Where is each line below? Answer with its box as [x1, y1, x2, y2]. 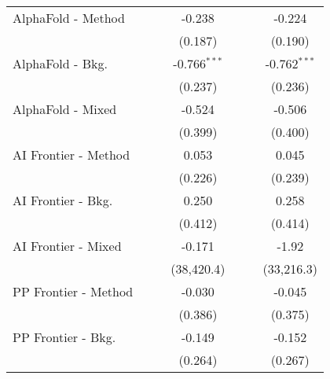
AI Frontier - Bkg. [13, 191, 113, 209]
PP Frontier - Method [13, 282, 134, 300]
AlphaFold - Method [13, 9, 125, 27]
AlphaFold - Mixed [13, 100, 117, 118]
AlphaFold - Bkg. [13, 54, 108, 72]
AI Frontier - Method [13, 145, 130, 164]
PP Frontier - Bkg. [13, 328, 116, 346]
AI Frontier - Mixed [13, 237, 122, 255]
